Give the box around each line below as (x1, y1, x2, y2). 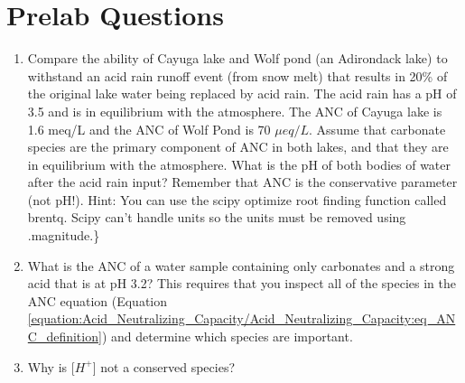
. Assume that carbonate (309, 119, 446, 138)
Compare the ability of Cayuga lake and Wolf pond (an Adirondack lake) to (27, 49, 448, 68)
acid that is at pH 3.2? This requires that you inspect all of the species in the (27, 274, 456, 293)
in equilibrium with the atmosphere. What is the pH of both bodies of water (27, 154, 451, 173)
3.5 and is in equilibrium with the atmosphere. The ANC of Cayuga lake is (27, 101, 442, 120)
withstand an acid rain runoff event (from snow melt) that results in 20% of (27, 66, 448, 85)
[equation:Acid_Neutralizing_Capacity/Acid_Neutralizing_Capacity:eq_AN (27, 309, 456, 328)
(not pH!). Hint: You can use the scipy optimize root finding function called (27, 190, 447, 209)
